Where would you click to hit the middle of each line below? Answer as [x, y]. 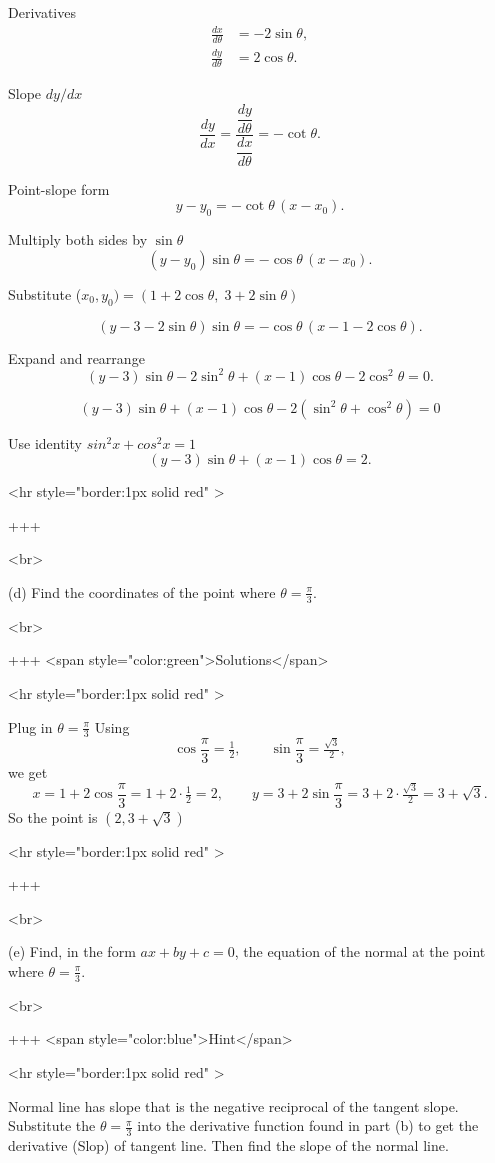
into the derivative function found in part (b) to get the [308, 1125]
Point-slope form [59, 188]
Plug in [30, 726]
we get [28, 771]
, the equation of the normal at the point [360, 951]
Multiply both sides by [78, 239]
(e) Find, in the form [72, 951]
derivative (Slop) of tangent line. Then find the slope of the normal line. [228, 1145]
